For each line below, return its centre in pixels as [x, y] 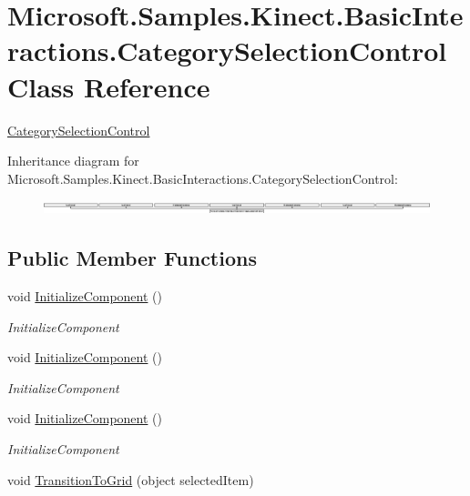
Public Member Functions [132, 258]
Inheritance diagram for [73, 161]
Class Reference [109, 86]
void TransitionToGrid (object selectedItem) [131, 479]
